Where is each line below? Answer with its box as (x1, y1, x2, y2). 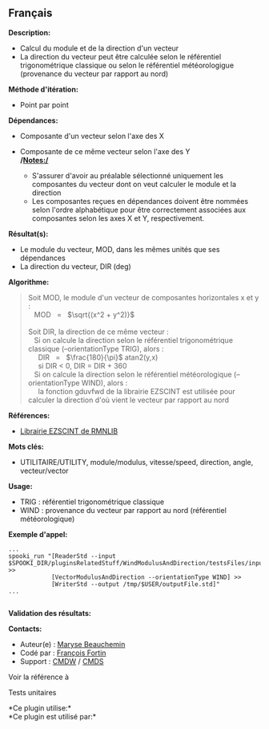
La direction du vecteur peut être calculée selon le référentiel (19, 51, 222, 61)
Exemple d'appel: (8, 529, 68, 539)
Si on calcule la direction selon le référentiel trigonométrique (34, 335, 234, 344)
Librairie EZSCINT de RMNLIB (19, 426, 118, 436)
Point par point (19, 100, 70, 109)
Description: (8, 27, 50, 37)
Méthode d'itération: (8, 84, 78, 94)
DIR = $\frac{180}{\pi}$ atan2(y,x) (38, 352, 159, 362)
